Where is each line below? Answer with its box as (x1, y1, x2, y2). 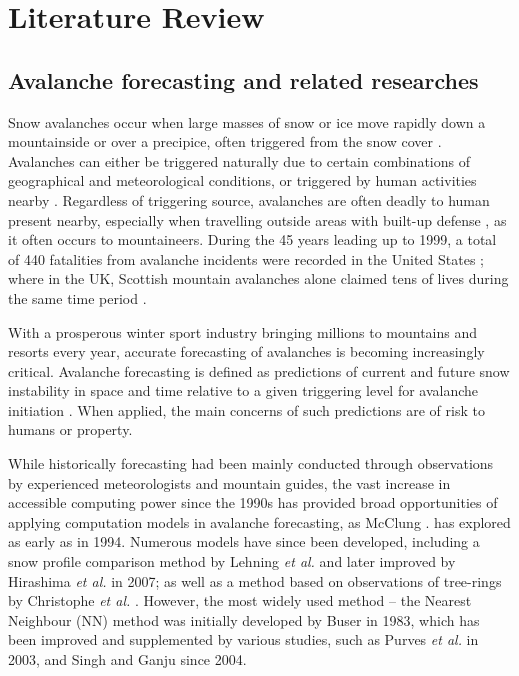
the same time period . (8, 287, 147, 308)
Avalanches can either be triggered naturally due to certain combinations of (8, 150, 470, 171)
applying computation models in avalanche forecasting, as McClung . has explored (8, 511, 511, 532)
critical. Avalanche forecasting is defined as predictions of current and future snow (8, 360, 510, 381)
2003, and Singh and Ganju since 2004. (8, 649, 247, 670)
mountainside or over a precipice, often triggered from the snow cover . (8, 131, 442, 152)
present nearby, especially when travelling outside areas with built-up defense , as (8, 209, 507, 230)
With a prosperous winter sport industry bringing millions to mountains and (8, 321, 477, 342)
